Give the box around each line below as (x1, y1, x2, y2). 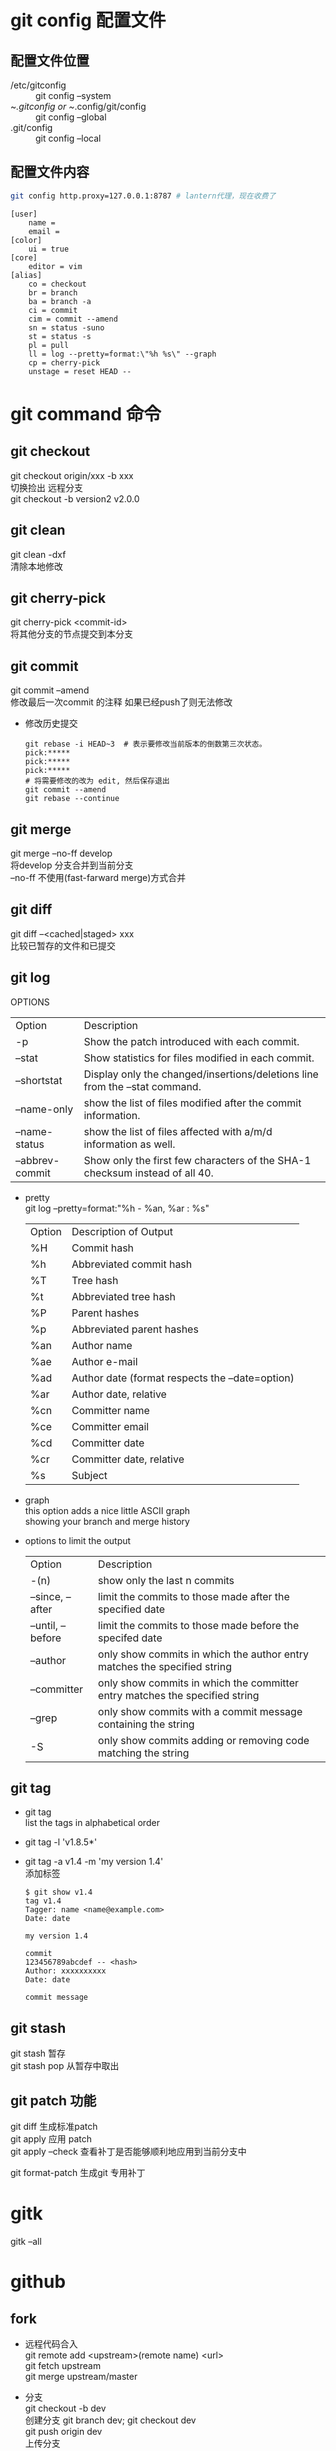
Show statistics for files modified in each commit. (83, 1051, 315, 1065)
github (10, 2271, 67, 2293)
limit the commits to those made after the (98, 1589, 290, 1603)
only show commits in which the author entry (98, 1647, 310, 1661)
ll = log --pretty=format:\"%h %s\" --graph (28, 349, 217, 359)
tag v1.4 (24, 1896, 62, 1906)
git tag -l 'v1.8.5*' (24, 1836, 98, 1848)
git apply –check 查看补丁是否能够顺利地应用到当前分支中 (10, 2146, 247, 2157)
